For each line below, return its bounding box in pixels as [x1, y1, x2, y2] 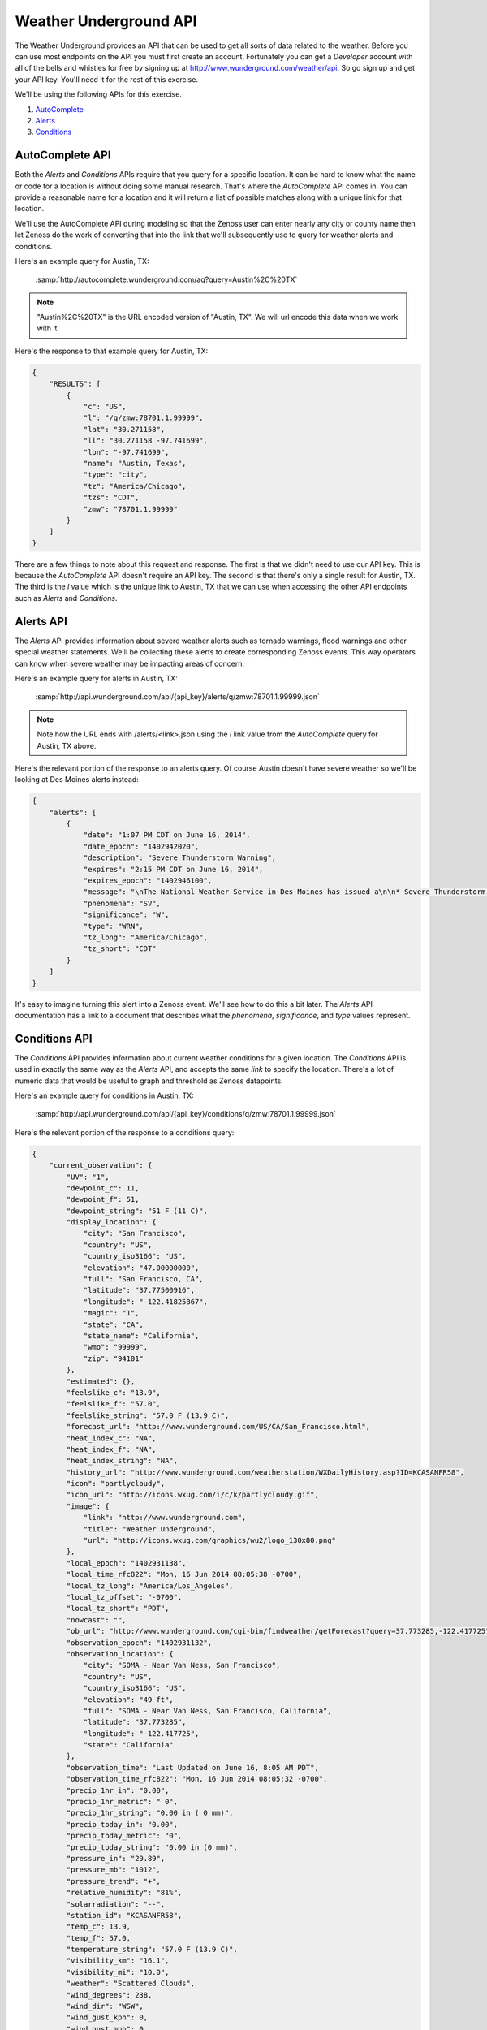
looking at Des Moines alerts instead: [15, 775, 140, 784]
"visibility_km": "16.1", [66, 1956, 170, 1965]
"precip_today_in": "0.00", [66, 1820, 179, 1829]
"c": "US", [83, 402, 127, 412]
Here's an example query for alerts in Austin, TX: [15, 673, 178, 683]
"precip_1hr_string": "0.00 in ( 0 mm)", [66, 1808, 234, 1818]
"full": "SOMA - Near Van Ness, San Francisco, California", [83, 1706, 332, 1715]
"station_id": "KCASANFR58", [66, 1911, 183, 1920]
